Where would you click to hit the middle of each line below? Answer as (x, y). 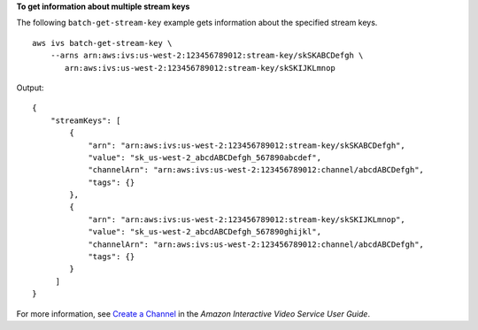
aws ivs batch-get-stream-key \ (102, 43)
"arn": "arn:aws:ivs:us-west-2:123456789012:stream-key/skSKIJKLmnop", (247, 219)
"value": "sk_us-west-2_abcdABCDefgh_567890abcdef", (205, 157)
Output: (30, 88)
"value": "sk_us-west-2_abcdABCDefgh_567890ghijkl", (205, 232)
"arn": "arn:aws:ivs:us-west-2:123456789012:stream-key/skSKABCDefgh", (247, 145)
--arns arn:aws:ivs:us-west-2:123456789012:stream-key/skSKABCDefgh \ (207, 56)
